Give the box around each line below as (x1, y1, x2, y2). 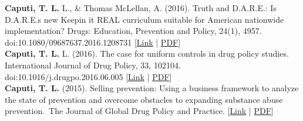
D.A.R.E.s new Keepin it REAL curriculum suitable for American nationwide (5, 13, 284, 25)
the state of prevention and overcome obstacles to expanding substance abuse (5, 93, 283, 105)
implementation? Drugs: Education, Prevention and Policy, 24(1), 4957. (5, 25, 262, 37)
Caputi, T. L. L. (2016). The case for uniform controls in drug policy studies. (5, 47, 289, 60)
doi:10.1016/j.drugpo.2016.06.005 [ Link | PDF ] (5, 70, 172, 82)
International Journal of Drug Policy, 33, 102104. (5, 58, 181, 71)
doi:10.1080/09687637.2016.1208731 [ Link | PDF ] (5, 36, 181, 48)
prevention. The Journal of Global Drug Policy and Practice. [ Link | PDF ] (5, 105, 274, 117)
